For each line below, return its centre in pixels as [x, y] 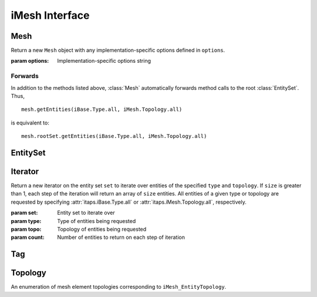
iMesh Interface [50, 15]
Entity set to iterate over [86, 213]
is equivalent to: [30, 123]
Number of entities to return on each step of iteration [121, 237]
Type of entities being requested [97, 221]
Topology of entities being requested [102, 230]
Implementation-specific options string [104, 61]
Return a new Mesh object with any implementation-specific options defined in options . [118, 50]
